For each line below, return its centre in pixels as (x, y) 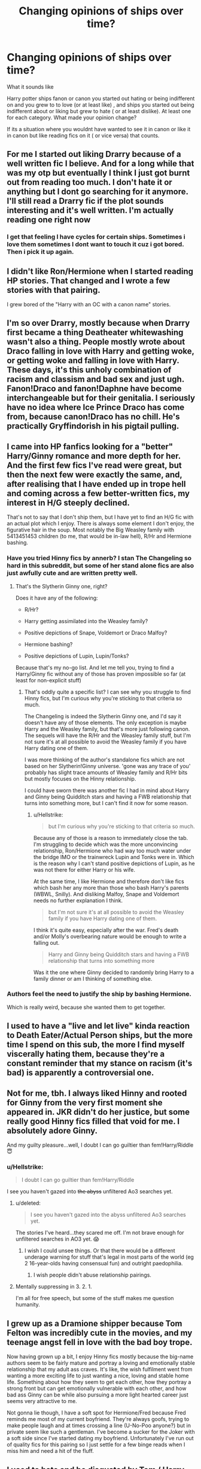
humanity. (28, 1305)
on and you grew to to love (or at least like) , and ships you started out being (101, 105)
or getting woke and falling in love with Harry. (93, 361)
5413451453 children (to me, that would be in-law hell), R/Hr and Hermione (99, 536)
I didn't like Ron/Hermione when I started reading (100, 271)
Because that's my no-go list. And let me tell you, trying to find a (95, 667)
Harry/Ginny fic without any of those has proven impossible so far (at (100, 674)
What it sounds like (30, 87)
